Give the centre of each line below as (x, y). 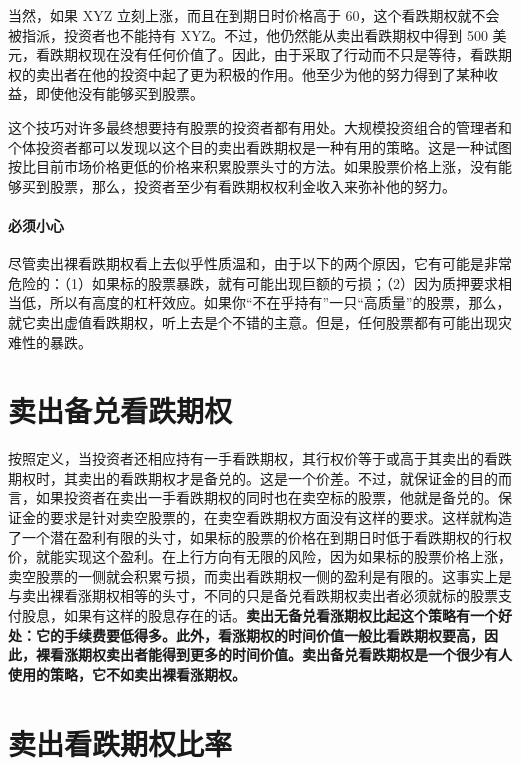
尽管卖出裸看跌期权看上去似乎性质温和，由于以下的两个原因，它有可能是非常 (260, 263)
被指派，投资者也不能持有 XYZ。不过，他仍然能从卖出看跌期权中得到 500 (248, 34)
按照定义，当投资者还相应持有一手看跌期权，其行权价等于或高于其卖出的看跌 (260, 458)
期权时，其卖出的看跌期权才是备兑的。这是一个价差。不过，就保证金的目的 (253, 477)
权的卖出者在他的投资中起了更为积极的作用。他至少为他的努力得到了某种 (246, 73)
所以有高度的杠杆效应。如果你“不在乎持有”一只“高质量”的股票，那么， (280, 302)
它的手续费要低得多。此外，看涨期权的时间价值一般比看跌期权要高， (259, 634)
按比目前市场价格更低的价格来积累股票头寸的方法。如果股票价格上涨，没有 (253, 166)
